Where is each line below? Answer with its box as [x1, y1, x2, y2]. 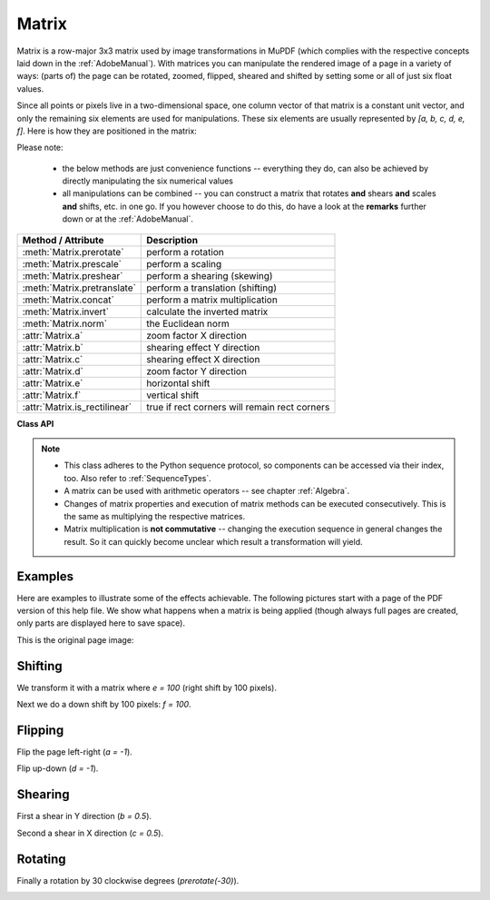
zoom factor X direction [146, 329, 247, 341]
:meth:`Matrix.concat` [22, 293, 115, 306]
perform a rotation [146, 245, 224, 258]
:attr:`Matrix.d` [22, 364, 83, 377]
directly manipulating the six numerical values [62, 175, 233, 186]
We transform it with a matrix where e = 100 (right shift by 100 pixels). [16, 682, 277, 693]
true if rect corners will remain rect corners [146, 401, 330, 413]
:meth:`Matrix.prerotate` [22, 245, 124, 258]
